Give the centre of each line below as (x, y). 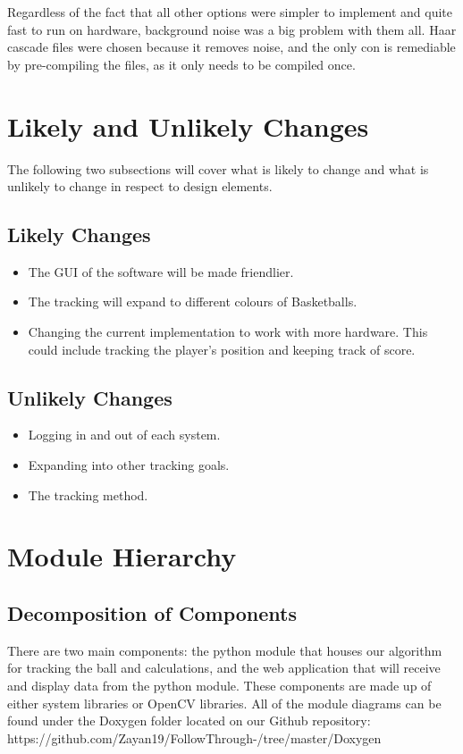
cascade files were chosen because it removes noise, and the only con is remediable (231, 47)
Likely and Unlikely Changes (188, 126)
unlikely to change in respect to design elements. (140, 186)
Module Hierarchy (122, 556)
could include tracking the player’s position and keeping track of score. (222, 349)
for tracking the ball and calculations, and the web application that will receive (224, 668)
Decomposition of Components (152, 613)
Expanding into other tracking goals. (129, 465)
